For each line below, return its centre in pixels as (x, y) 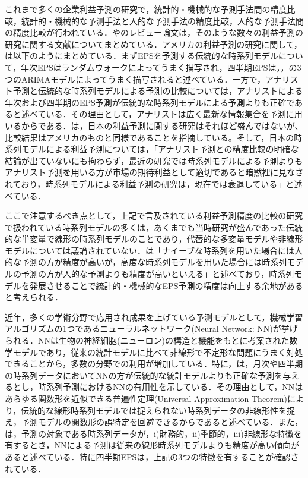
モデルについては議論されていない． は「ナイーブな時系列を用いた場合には (150, 250)
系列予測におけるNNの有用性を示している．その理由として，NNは (174, 387)
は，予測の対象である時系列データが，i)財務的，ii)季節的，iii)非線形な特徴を (153, 433)
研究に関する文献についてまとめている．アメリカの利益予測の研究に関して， (153, 44)
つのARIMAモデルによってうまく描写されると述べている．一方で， (135, 79)
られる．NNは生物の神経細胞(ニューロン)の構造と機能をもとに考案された (147, 340)
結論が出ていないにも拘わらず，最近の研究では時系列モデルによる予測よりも (154, 160)
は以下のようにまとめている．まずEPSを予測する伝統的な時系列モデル (142, 56)
